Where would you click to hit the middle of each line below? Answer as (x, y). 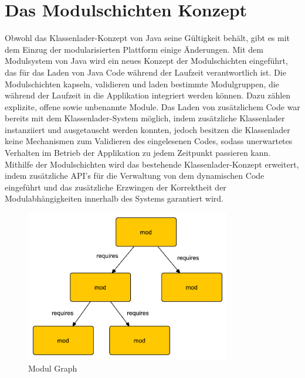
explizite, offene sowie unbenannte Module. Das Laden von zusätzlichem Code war (152, 106)
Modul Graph (53, 368)
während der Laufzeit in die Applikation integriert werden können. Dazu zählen (148, 95)
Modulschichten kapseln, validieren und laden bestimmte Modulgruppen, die (142, 84)
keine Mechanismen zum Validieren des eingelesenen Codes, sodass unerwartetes (149, 141)
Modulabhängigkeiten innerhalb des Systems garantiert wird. (114, 198)
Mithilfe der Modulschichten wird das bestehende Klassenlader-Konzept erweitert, (152, 164)
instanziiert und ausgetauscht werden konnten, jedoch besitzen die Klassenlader (148, 129)
